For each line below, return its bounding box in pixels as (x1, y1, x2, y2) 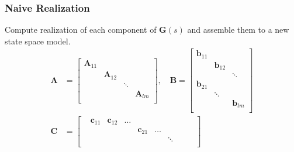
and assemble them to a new (187, 23, 289, 36)
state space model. (5, 34, 71, 47)
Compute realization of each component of (5, 23, 157, 36)
